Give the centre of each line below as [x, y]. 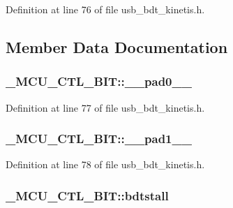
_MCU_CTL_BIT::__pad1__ [99, 139]
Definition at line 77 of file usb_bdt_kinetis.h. [105, 107]
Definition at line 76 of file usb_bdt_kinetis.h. [105, 9]
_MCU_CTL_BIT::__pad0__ [99, 81]
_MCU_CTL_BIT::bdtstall [87, 195]
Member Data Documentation [117, 46]
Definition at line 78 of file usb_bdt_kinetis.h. [105, 164]
